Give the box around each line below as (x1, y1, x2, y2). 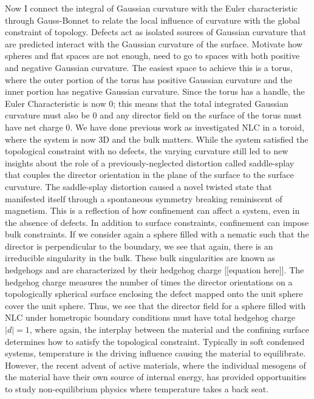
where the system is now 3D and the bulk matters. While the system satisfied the (5, 132, 309, 145)
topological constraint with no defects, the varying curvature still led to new (5, 145, 288, 157)
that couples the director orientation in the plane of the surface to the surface (5, 168, 294, 181)
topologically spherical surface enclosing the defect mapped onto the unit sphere (5, 287, 303, 300)
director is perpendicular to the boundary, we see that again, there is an (5, 239, 273, 252)
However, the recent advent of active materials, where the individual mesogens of (5, 358, 306, 371)
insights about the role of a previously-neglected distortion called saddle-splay (5, 156, 295, 169)
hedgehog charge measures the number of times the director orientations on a (5, 275, 293, 288)
